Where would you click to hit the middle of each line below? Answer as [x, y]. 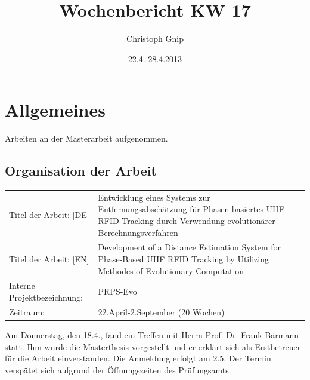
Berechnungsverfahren [138, 232]
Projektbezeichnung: [46, 297]
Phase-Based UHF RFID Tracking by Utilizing [183, 259]
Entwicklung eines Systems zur [154, 197]
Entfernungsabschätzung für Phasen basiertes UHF [191, 209]
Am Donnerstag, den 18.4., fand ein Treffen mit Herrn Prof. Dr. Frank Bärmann [152, 334]
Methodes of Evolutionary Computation [171, 270]
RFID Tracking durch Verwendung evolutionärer [187, 220]
